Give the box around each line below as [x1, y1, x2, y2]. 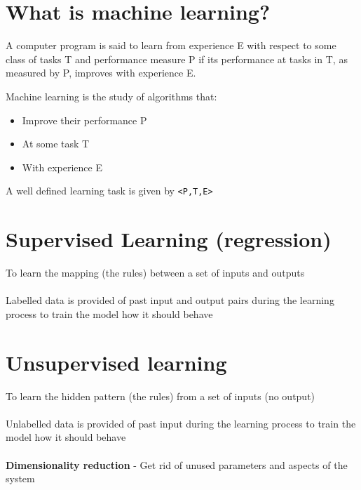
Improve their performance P [22, 112, 147, 127]
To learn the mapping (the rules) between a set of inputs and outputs [6, 265, 305, 280]
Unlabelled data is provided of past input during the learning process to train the [6, 416, 356, 430]
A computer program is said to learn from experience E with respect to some [6, 38, 336, 53]
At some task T [22, 136, 90, 151]
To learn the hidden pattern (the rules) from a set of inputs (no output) [6, 388, 315, 403]
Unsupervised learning [6, 347, 227, 376]
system [6, 471, 35, 486]
